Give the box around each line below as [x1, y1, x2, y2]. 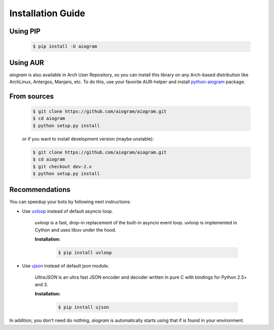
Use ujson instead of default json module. [22, 263, 109, 269]
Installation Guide [9, 8, 86, 19]
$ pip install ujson [58, 305, 109, 310]
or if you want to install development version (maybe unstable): [22, 136, 154, 142]
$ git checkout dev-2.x [32, 163, 92, 170]
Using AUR [9, 58, 44, 67]
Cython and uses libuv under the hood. [35, 226, 117, 233]
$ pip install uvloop [58, 250, 112, 256]
